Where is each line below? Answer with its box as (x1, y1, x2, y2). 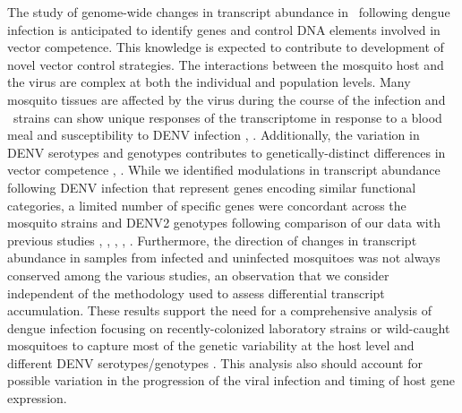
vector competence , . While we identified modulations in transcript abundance (7, 160, 441, 179)
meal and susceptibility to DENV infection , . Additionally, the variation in (7, 125, 420, 144)
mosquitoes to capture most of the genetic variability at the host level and (7, 336, 415, 355)
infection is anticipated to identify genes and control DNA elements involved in (7, 20, 441, 39)
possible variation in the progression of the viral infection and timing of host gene (7, 371, 455, 390)
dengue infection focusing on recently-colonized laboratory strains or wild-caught (7, 318, 450, 337)
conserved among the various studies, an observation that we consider (7, 265, 389, 284)
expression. (7, 389, 67, 408)
